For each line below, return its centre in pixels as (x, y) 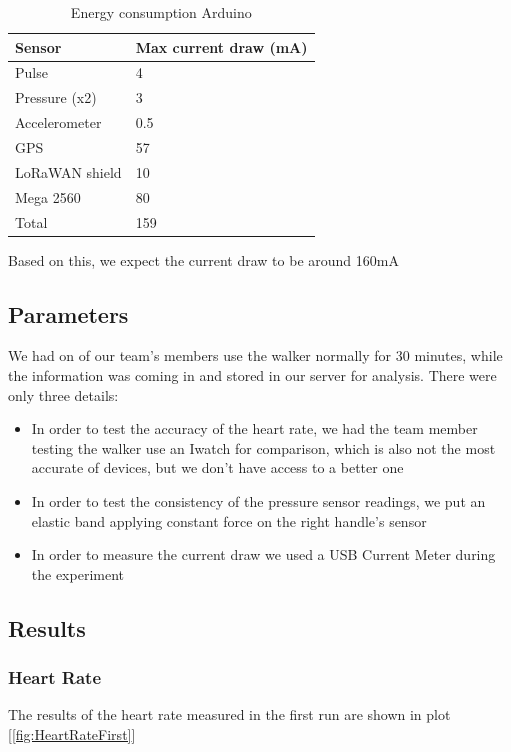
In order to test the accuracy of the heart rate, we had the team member (254, 428)
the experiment (78, 573)
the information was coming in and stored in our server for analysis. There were (252, 374)
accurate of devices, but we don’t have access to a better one (217, 467)
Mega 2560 (48, 196)
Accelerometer (58, 122)
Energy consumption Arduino (161, 12)
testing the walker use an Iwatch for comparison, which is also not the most (263, 447)
